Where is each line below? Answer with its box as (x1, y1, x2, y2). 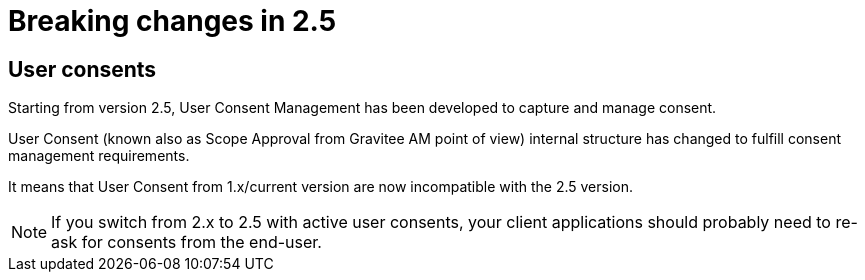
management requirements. (8, 147, 190, 165)
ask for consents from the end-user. (51, 232, 322, 253)
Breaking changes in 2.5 (8, 4, 337, 38)
